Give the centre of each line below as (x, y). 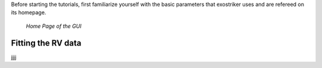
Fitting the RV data (46, 43)
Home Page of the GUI (54, 26)
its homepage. (29, 12)
